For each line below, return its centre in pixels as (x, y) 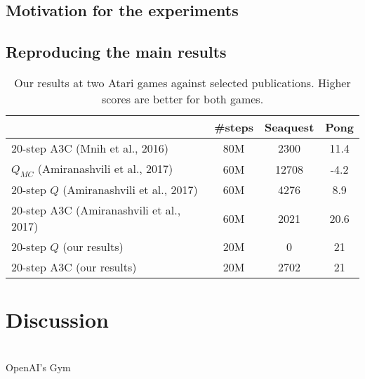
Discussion (57, 320)
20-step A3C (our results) (74, 267)
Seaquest (289, 127)
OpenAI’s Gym (38, 367)
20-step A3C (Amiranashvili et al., (96, 210)
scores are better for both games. (182, 98)
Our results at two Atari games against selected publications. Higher (182, 82)
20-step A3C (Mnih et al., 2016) (90, 148)
